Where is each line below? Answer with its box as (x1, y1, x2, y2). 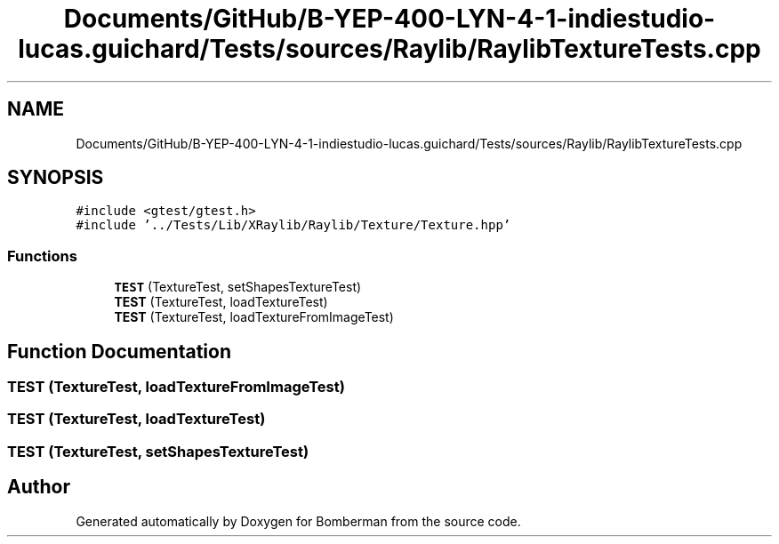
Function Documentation (7, 340, 231, 363)
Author (7, 476, 70, 499)
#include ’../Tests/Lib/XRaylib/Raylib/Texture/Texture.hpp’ (76, 218, 511, 233)
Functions (7, 246, 77, 265)
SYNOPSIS (7, 166, 104, 189)
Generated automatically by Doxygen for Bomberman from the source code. (76, 513, 521, 529)
